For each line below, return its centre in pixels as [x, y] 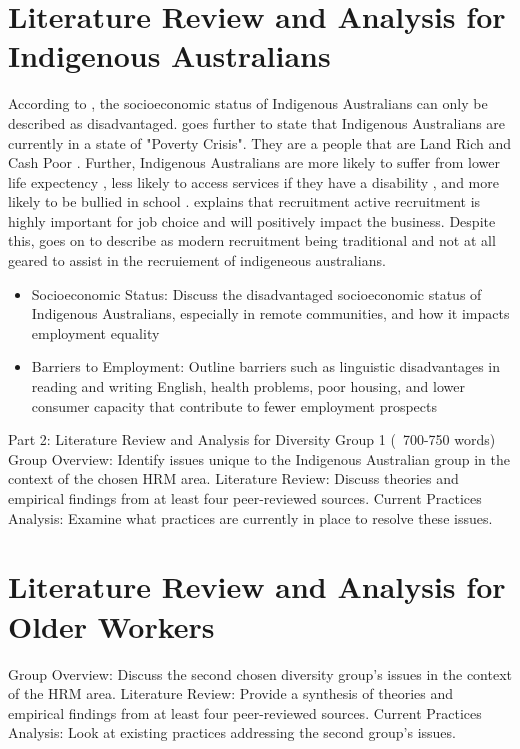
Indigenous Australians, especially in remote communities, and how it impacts [270, 313]
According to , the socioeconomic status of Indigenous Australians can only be [248, 103]
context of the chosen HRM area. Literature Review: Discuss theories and [233, 478]
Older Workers [111, 625]
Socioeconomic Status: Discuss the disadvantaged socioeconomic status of [256, 293]
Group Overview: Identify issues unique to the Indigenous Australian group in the [259, 458]
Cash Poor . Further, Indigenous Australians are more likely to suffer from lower [254, 162]
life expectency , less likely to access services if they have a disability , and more [253, 181]
